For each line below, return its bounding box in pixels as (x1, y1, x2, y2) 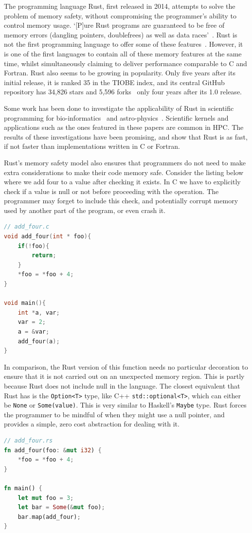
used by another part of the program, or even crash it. (4, 205, 166, 215)
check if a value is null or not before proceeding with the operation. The (4, 186, 219, 196)
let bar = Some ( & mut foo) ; (18, 504, 105, 511)
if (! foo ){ (18, 242, 50, 249)
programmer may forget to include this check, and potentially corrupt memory (4, 195, 238, 206)
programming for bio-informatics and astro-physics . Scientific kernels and (4, 112, 229, 123)
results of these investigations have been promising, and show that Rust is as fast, (4, 131, 248, 142)
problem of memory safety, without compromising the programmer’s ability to (4, 10, 237, 20)
